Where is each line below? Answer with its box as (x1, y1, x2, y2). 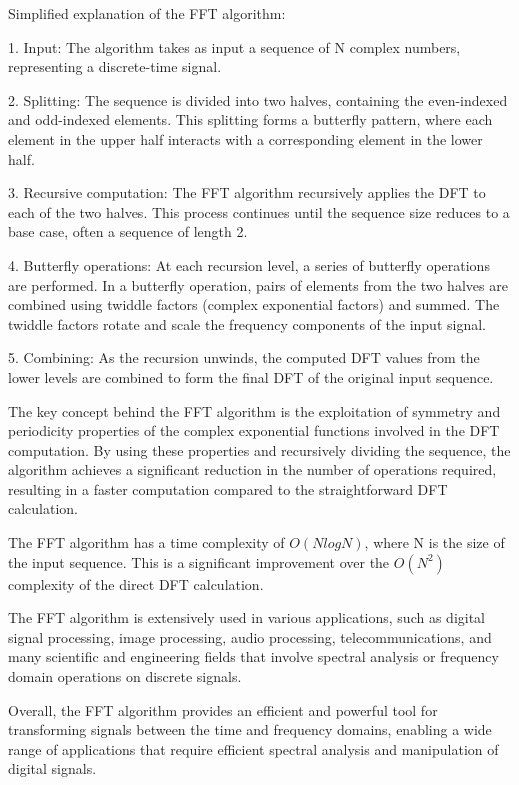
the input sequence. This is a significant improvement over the (8, 551, 390, 572)
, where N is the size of (364, 532, 505, 553)
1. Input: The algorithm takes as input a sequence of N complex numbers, (8, 36, 461, 57)
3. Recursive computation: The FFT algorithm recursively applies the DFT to (8, 182, 486, 203)
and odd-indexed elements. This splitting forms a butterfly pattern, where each (8, 109, 493, 130)
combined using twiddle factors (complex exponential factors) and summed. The (8, 294, 500, 315)
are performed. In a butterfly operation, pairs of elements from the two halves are (8, 274, 508, 295)
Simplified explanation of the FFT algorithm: (8, 3, 286, 23)
